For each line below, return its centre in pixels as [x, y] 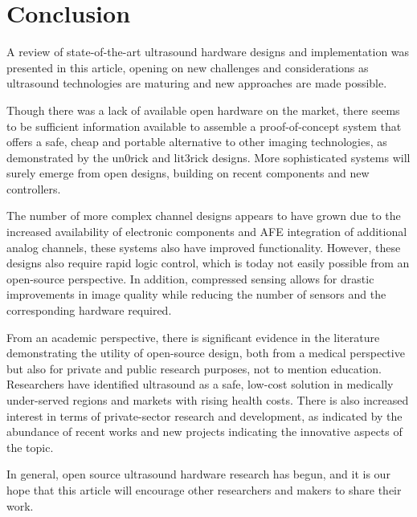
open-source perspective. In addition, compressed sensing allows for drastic [190, 278]
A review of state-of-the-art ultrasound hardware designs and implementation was [208, 52]
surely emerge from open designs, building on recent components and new [188, 173]
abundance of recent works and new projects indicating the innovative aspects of [204, 432]
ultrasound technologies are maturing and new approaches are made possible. [197, 83]
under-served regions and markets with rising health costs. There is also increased [208, 400]
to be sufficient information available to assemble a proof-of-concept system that [204, 126]
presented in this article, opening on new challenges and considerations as [188, 67]
